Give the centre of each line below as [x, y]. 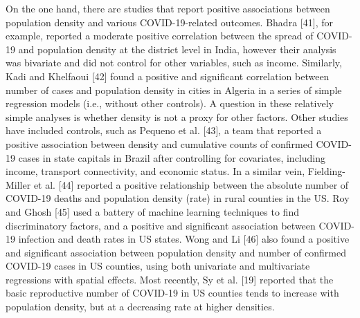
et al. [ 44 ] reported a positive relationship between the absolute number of [191, 184]
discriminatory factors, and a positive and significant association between [161, 225]
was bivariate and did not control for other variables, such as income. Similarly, [174, 63]
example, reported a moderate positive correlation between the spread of [160, 36]
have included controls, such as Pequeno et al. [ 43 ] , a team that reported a [164, 130]
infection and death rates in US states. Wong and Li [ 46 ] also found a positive [184, 239]
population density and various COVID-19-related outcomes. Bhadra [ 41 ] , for [169, 22]
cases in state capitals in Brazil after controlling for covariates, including [172, 157]
